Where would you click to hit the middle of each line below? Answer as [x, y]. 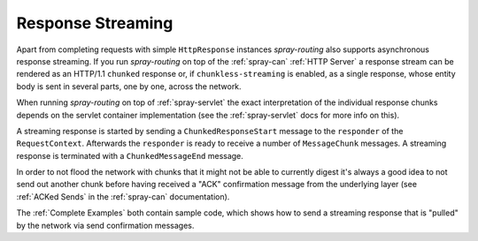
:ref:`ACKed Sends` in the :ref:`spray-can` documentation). [123, 196]
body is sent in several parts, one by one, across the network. [129, 86]
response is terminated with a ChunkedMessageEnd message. [130, 155]
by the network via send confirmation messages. [105, 225]
